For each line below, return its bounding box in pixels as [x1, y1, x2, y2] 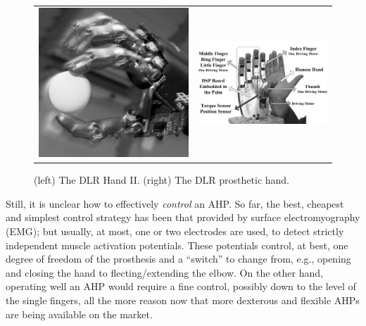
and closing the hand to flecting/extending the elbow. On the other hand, [6, 265, 323, 280]
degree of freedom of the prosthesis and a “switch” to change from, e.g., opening [6, 251, 351, 266]
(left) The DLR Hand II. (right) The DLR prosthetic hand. [34, 173, 290, 187]
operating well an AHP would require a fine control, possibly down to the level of [6, 279, 356, 294]
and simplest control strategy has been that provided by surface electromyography [6, 210, 360, 225]
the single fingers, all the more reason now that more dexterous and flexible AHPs [6, 293, 360, 308]
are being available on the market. [6, 306, 153, 321]
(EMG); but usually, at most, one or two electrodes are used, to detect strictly [6, 224, 344, 239]
